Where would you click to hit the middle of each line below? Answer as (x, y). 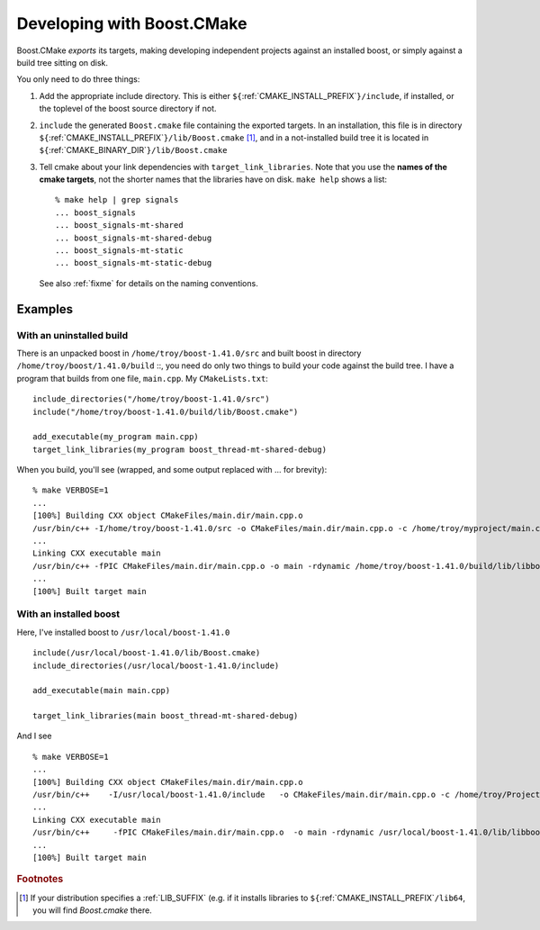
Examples (45, 309)
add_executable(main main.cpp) (102, 691)
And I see (34, 736)
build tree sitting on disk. (62, 62)
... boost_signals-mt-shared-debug (134, 238)
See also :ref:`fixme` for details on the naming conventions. (148, 283)
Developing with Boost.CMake (132, 23)
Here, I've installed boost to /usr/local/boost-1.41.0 (123, 632)
